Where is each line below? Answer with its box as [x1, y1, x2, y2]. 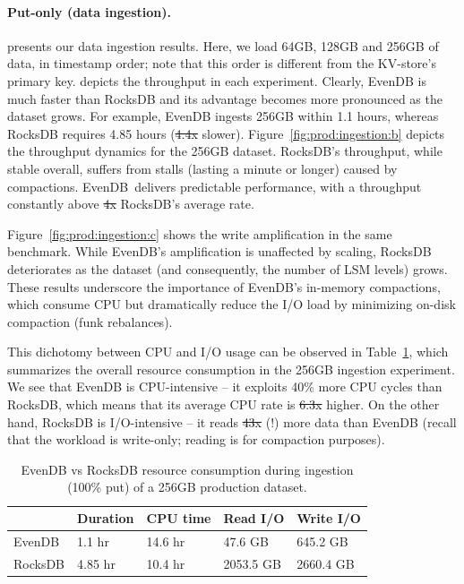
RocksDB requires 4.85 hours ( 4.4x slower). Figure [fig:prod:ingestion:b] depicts [7, 124, 445, 142]
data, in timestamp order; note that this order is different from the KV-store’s [7, 54, 436, 73]
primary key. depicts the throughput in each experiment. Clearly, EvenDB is [7, 71, 427, 90]
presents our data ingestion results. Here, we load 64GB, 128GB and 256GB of [7, 36, 439, 55]
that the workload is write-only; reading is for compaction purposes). [7, 430, 385, 449]
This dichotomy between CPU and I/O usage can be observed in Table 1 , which [7, 342, 449, 361]
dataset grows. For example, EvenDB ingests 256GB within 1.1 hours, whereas [7, 107, 439, 125]
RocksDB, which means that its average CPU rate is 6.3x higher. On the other [7, 395, 440, 414]
